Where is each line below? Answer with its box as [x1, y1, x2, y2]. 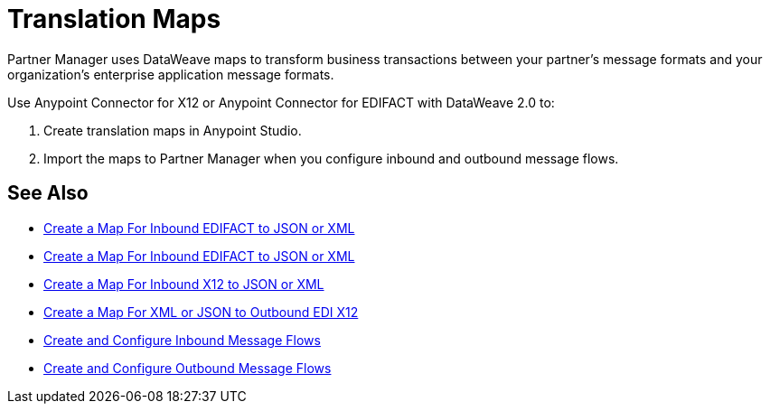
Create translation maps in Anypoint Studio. [43, 122, 302, 138]
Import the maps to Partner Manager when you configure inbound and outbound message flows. [43, 150, 619, 166]
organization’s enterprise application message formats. [7, 66, 334, 82]
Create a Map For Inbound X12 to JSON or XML [43, 276, 324, 292]
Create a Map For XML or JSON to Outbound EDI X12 [43, 304, 359, 320]
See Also [7, 182, 89, 205]
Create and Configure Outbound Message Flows [43, 360, 332, 376]
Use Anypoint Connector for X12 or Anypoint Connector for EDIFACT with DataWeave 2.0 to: [7, 94, 555, 110]
